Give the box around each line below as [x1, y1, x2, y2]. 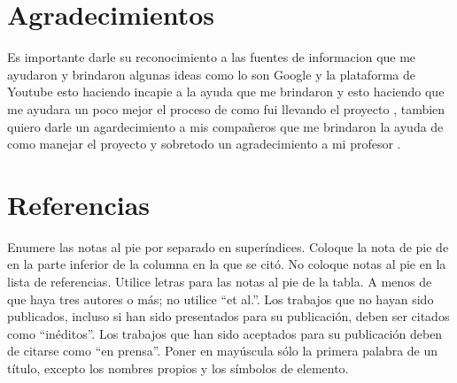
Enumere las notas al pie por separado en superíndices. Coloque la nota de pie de [7, 237, 449, 256]
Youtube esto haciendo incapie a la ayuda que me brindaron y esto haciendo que [7, 82, 445, 101]
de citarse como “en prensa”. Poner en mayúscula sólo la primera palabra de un [7, 341, 438, 360]
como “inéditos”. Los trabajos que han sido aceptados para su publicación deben [7, 324, 443, 342]
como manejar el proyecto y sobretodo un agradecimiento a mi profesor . [7, 134, 401, 153]
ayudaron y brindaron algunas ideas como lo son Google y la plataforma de [7, 65, 415, 83]
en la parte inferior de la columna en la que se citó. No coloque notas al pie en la [7, 255, 446, 273]
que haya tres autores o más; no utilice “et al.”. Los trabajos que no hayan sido [7, 289, 434, 308]
